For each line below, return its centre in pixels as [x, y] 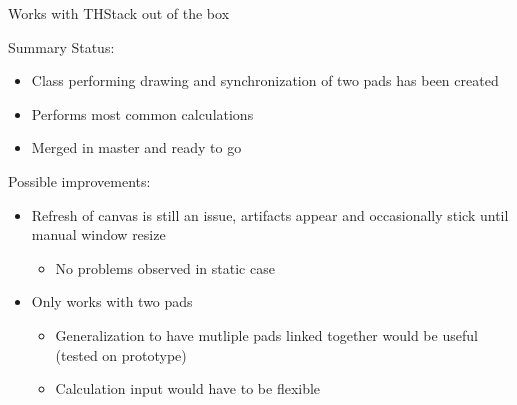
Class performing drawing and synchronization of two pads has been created [265, 80]
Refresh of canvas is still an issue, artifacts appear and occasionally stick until [270, 214]
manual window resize [98, 234]
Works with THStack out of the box [119, 13]
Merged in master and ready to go [136, 147]
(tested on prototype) [121, 354]
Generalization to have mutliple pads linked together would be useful [266, 334]
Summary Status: [61, 46]
